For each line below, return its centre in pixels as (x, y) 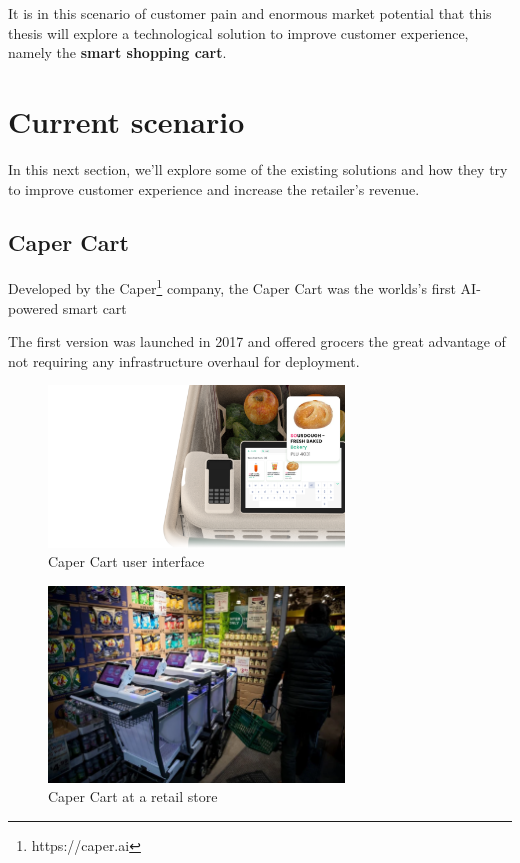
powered (33, 307)
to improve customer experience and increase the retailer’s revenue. (214, 188)
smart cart (94, 307)
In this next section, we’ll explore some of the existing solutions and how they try (258, 168)
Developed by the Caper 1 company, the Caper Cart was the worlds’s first (232, 286)
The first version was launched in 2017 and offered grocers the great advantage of (257, 341)
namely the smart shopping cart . (117, 52)
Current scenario (126, 120)
